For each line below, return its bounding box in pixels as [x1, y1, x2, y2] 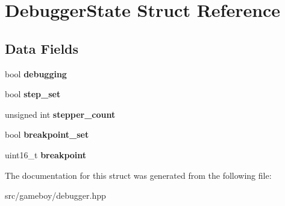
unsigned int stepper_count [5, 108, 116, 120]
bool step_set [5, 88, 61, 100]
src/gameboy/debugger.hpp [5, 189, 106, 202]
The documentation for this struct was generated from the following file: [5, 169, 272, 181]
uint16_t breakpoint [5, 148, 87, 161]
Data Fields [5, 39, 79, 57]
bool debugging [5, 67, 67, 80]
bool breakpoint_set [5, 128, 89, 141]
